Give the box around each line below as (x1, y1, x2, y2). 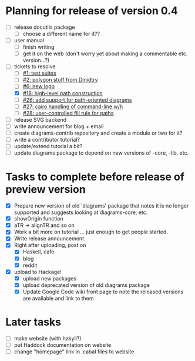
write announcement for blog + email (14, 122, 104, 130)
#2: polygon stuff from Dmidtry (22, 76, 98, 83)
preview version (5, 183, 86, 196)
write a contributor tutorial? (14, 136, 80, 143)
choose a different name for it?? (22, 31, 100, 37)
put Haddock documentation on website (14, 341, 112, 348)
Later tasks (5, 316, 62, 329)
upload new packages (22, 275, 77, 282)
